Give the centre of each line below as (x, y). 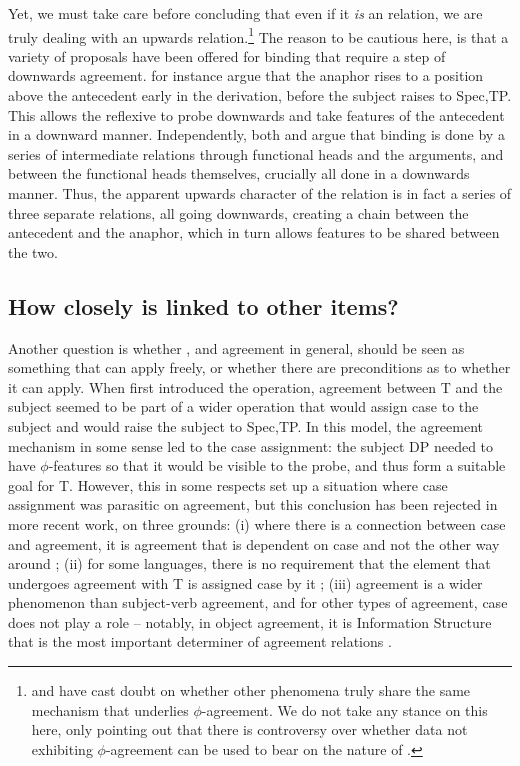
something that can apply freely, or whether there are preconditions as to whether (259, 367)
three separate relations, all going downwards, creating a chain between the (238, 212)
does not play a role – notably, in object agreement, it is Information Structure (250, 621)
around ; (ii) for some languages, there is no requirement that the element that (249, 563)
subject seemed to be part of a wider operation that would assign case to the (243, 406)
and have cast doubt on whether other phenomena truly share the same (251, 690)
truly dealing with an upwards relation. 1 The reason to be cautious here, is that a (258, 35)
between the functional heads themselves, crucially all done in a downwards (239, 173)
